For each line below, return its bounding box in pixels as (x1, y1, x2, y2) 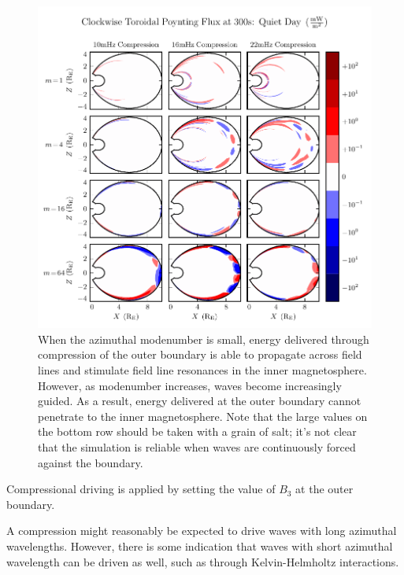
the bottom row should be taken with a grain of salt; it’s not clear (38, 423, 357, 440)
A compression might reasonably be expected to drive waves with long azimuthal (6, 522, 397, 539)
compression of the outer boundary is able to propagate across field (38, 346, 362, 363)
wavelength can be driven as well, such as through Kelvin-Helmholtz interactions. (6, 553, 399, 569)
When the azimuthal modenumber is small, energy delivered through (38, 330, 369, 347)
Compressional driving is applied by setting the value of (6, 481, 276, 497)
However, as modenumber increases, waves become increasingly (38, 377, 342, 393)
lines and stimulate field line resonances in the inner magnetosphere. (38, 362, 367, 378)
